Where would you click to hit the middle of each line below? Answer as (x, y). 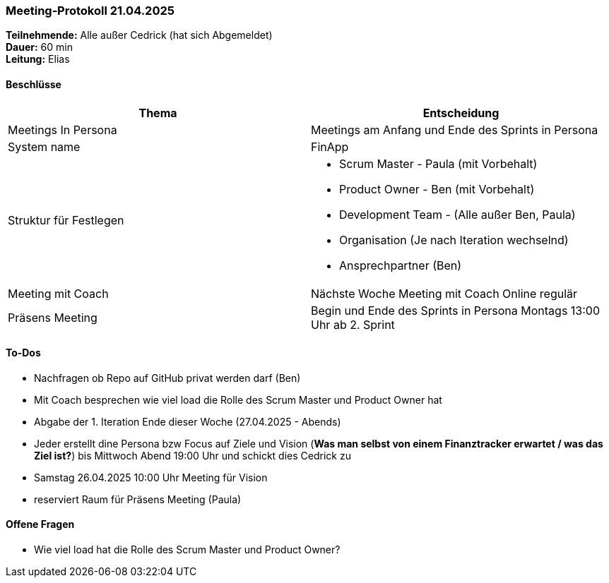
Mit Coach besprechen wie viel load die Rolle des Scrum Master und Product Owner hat (238, 399)
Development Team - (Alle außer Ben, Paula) (457, 214)
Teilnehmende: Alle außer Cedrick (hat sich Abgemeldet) (139, 35)
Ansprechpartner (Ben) (401, 265)
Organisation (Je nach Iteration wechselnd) (454, 240)
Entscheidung (461, 113)
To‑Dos (23, 353)
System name (44, 146)
